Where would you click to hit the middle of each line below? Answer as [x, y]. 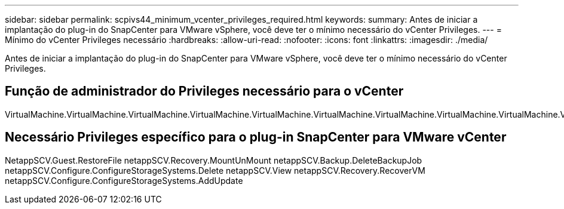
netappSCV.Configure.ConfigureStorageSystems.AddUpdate [124, 180]
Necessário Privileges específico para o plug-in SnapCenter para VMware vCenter [256, 137]
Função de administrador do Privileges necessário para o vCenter [204, 91]
